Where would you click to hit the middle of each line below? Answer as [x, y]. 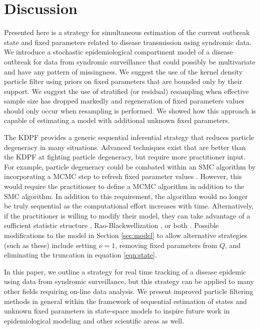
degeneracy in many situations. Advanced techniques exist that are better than [125, 147]
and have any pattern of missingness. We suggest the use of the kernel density [123, 71]
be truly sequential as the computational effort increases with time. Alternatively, [129, 206]
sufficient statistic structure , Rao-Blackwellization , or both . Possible [111, 225]
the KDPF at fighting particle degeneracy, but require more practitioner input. [125, 157]
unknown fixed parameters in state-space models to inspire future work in [117, 311]
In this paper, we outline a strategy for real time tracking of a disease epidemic [125, 271]
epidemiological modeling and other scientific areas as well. [94, 320]
